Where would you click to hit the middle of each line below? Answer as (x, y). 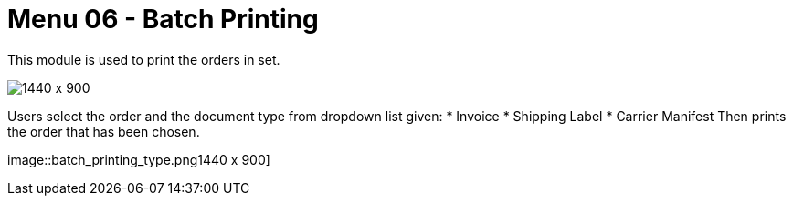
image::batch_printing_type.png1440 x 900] (139, 159)
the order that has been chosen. (104, 131)
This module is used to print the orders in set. (144, 59)
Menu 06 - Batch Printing (163, 19)
